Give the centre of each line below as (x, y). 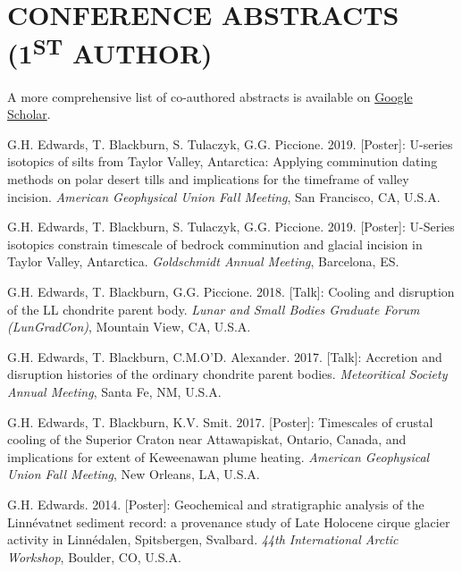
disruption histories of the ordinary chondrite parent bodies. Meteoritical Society (227, 374)
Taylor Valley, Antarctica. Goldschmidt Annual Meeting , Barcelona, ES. (203, 261)
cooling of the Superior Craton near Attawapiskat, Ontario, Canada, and (207, 439)
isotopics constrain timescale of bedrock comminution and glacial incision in (215, 244)
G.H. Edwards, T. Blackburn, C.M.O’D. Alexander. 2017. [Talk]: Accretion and (225, 356)
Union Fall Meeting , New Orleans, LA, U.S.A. (134, 474)
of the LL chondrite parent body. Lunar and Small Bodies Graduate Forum (214, 309)
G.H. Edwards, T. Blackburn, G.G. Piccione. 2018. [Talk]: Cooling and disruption (231, 291)
